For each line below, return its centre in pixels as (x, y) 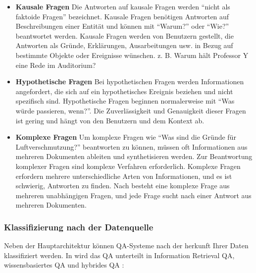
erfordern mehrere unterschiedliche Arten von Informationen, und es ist (124, 176)
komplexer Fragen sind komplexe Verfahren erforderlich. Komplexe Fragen (128, 166)
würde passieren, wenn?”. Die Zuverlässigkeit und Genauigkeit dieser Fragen (131, 110)
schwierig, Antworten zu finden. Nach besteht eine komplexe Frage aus (123, 186)
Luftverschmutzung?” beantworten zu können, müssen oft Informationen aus (131, 146)
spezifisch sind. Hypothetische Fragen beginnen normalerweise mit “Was (125, 101)
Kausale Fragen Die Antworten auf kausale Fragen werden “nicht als (123, 6)
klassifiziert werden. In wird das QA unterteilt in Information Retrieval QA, (119, 255)
